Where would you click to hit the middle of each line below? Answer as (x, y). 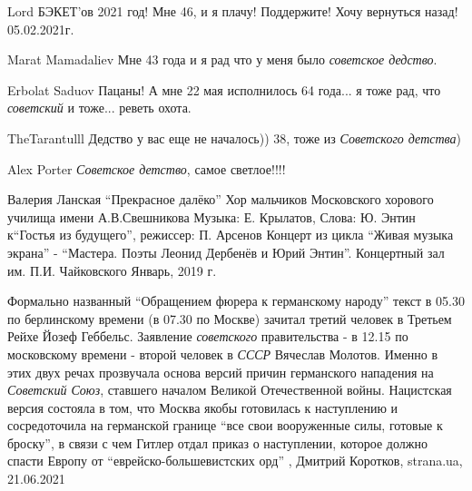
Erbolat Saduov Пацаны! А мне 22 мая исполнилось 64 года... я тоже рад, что (224, 89)
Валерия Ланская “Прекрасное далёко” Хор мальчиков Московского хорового (221, 199)
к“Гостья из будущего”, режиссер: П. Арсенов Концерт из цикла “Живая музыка (231, 235)
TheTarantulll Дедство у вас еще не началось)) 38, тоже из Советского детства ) (235, 137)
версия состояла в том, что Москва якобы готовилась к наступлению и (203, 407)
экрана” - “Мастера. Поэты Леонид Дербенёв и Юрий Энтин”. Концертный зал (226, 252)
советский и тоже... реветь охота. (99, 108)
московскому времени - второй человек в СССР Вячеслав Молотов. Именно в (223, 354)
